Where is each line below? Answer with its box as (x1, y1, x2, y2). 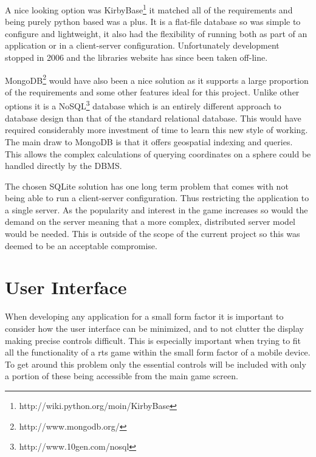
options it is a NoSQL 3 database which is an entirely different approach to (5, 98, 281, 112)
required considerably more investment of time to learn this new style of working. (5, 123, 308, 136)
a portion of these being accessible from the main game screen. (5, 369, 238, 382)
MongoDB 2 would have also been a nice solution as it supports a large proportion (5, 72, 309, 86)
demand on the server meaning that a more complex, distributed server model (5, 215, 296, 228)
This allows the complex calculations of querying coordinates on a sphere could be (5, 147, 311, 160)
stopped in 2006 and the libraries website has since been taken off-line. (5, 51, 268, 64)
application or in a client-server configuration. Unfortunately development (5, 39, 280, 52)
